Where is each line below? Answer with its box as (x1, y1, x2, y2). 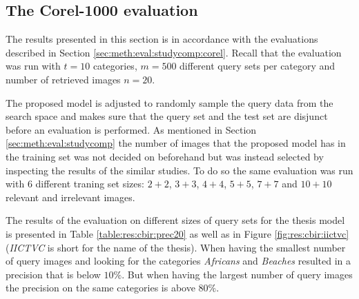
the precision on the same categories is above (6, 280, 195, 295)
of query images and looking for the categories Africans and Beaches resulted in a (6, 254, 351, 268)
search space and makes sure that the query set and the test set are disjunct (6, 109, 328, 123)
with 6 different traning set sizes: (6, 176, 144, 191)
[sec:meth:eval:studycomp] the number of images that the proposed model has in (6, 136, 346, 150)
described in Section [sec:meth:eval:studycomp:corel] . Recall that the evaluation (6, 45, 342, 59)
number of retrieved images (6, 72, 121, 86)
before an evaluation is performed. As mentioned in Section (6, 122, 257, 136)
